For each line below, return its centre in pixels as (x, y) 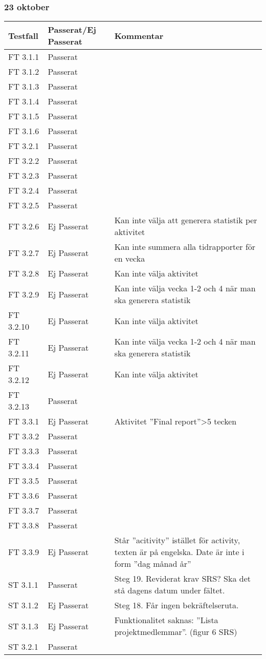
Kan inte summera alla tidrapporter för (185, 247)
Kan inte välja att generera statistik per (186, 220)
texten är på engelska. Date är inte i (179, 552)
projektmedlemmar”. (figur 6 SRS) (176, 632)
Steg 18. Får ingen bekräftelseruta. (176, 605)
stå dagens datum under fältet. (170, 590)
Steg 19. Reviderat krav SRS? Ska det (182, 579)
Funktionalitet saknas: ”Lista (166, 620)
